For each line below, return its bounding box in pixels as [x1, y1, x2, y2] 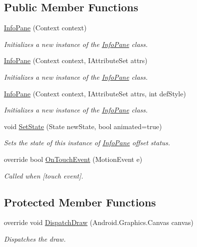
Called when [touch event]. [4, 170, 83, 180]
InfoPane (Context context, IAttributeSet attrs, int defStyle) [4, 88, 186, 98]
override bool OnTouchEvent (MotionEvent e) [4, 154, 143, 164]
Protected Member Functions [4, 194, 156, 209]
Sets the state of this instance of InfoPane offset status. [4, 137, 171, 148]
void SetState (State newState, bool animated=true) [4, 121, 162, 131]
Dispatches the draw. [4, 233, 66, 244]
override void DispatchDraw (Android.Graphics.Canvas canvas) [4, 217, 194, 227]
